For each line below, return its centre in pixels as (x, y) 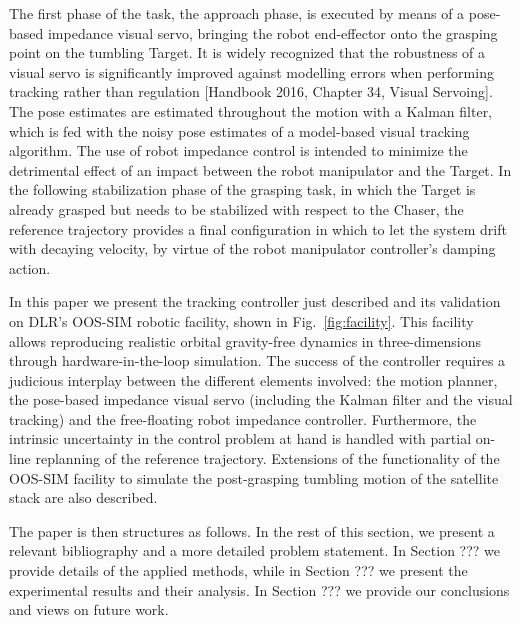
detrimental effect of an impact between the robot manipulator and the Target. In (260, 169)
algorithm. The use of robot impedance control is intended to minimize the (238, 150)
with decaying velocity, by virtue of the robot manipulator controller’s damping (252, 248)
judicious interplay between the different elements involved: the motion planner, (253, 379)
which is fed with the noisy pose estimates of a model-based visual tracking (239, 130)
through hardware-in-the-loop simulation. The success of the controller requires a (257, 360)
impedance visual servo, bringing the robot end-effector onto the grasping (272, 32)
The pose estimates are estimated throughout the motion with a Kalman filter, (251, 110)
